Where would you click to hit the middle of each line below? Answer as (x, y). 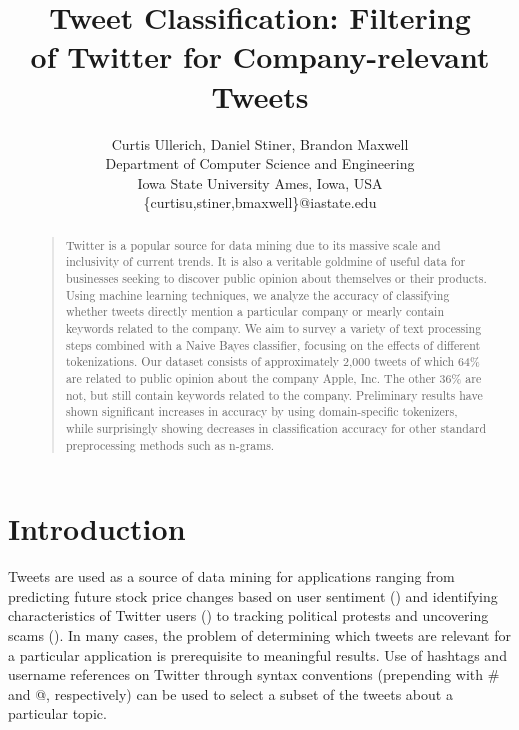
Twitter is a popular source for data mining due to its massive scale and (253, 244)
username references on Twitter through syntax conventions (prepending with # (254, 674)
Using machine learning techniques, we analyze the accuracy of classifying (257, 294)
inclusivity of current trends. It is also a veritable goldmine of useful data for (265, 261)
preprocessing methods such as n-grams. (170, 444)
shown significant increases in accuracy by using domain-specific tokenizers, (261, 411)
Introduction (97, 528)
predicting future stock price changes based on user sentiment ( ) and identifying (253, 595)
